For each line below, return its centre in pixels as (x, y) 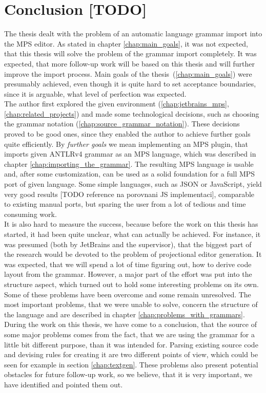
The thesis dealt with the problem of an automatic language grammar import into (133, 34)
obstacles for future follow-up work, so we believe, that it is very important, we (128, 374)
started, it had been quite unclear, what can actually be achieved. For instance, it (132, 234)
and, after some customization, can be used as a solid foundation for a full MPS (130, 174)
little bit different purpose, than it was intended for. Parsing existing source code (131, 344)
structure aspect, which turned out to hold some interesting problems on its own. (131, 284)
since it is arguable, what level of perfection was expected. (95, 93)
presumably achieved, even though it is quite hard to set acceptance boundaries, (130, 84)
